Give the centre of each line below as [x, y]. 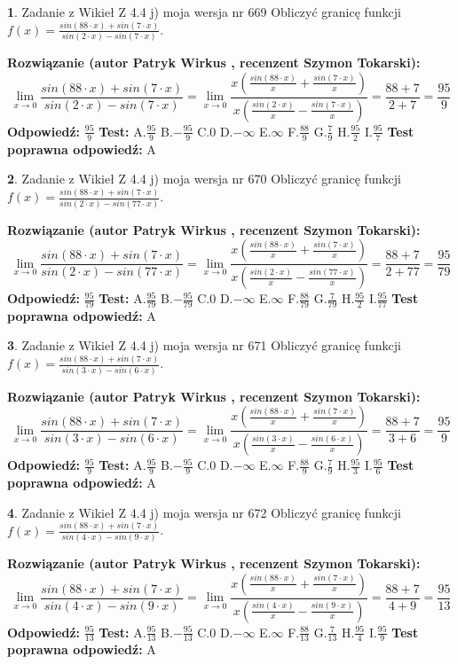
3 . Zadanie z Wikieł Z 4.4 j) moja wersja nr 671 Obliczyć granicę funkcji [204, 345]
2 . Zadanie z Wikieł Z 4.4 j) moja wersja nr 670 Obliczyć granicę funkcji [204, 179]
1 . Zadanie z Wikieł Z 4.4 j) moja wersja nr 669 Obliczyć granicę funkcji [204, 12]
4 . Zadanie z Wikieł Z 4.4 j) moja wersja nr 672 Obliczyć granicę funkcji [204, 512]
